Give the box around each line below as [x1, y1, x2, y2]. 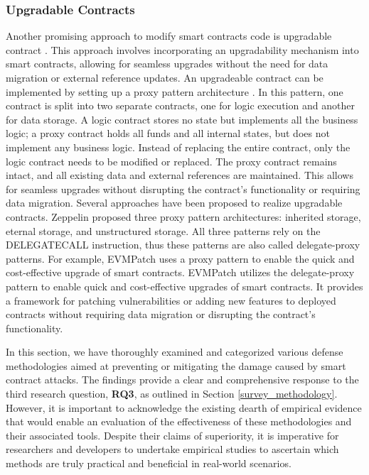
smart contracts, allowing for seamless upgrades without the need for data [6, 56, 328, 71]
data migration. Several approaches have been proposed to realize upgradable [6, 195, 343, 210]
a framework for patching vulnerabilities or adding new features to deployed [6, 293, 336, 307]
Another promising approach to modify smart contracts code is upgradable [6, 28, 332, 43]
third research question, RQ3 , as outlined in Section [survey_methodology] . [6, 386, 338, 401]
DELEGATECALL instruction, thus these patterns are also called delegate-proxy [6, 237, 360, 252]
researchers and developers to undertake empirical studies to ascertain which [6, 442, 339, 457]
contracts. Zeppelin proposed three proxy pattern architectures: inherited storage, [6, 209, 361, 224]
